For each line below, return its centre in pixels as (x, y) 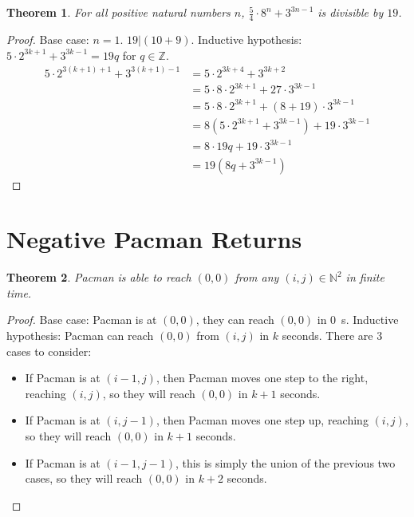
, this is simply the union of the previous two (286, 462)
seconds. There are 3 (332, 335)
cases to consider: (49, 351)
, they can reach (235, 320)
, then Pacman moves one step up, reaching (262, 420)
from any (257, 277)
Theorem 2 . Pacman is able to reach (99, 277)
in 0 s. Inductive (358, 320)
